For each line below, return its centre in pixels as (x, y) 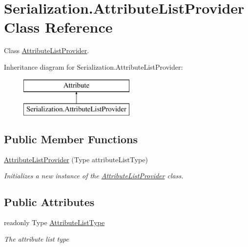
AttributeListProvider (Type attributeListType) (76, 159)
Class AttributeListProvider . (47, 50)
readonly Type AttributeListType (54, 222)
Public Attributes (49, 202)
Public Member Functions (71, 139)
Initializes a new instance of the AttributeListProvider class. (94, 176)
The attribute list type (36, 238)
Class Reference (58, 27)
